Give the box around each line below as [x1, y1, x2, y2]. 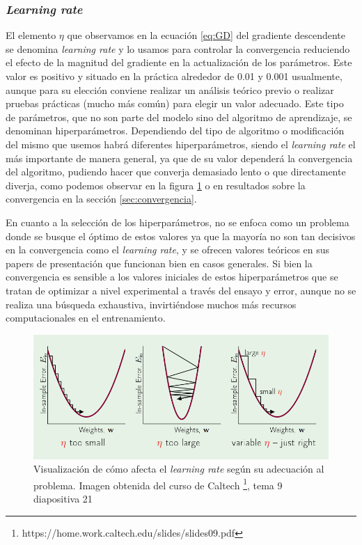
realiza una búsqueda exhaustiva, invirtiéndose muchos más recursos [6, 297, 297, 311]
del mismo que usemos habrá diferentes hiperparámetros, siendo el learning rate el [6, 136, 356, 151]
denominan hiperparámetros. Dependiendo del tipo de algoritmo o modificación [6, 123, 345, 138]
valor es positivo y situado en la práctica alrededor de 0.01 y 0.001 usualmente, [6, 69, 343, 83]
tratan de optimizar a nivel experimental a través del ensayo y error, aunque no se [6, 283, 356, 297]
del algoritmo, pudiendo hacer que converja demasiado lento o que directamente [6, 164, 346, 179]
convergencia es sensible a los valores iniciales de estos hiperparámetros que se [6, 269, 338, 284]
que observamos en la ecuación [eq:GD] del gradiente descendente [67, 28, 346, 42]
